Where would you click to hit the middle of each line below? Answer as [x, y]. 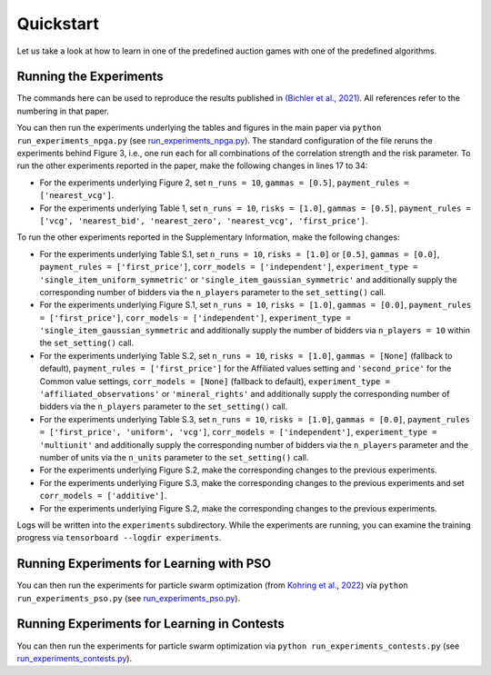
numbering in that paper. [63, 111]
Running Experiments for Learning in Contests [151, 624]
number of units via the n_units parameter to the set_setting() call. [174, 457]
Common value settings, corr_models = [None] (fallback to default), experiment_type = [215, 381]
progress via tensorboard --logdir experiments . [119, 538]
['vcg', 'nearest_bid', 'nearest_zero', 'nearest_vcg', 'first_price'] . [204, 220]
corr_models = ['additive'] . [103, 496]
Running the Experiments [90, 77]
